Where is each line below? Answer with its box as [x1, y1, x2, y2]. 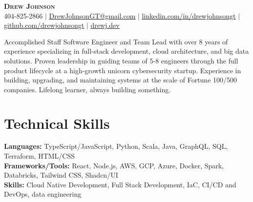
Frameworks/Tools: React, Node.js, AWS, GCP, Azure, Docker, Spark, [4, 160, 224, 170]
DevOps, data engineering [4, 189, 82, 199]
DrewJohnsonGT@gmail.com [49, 10, 136, 20]
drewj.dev [90, 20, 120, 30]
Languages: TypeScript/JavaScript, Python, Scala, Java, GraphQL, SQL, [4, 141, 228, 151]
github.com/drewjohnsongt [4, 20, 84, 30]
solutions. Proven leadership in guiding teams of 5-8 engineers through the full [4, 55, 238, 65]
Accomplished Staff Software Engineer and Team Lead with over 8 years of [4, 36, 228, 46]
